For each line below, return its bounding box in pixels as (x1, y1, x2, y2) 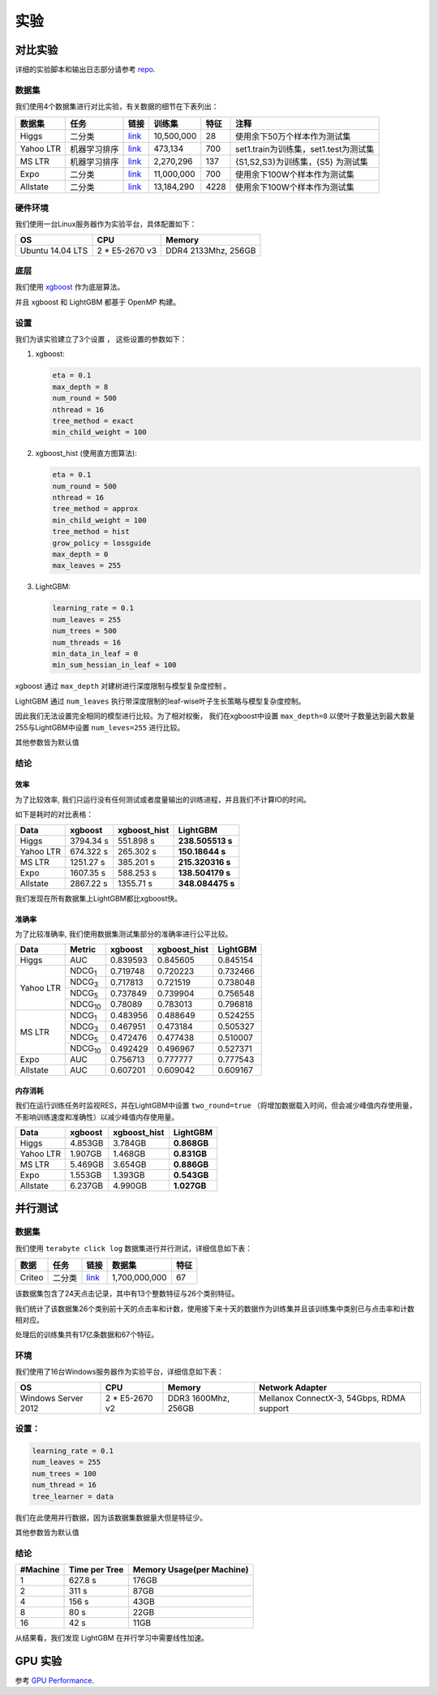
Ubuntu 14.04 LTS (19, 244, 88, 256)
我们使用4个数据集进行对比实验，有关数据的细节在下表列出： (15, 101, 219, 111)
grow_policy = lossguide (52, 538, 152, 548)
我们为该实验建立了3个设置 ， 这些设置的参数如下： (15, 334, 187, 344)
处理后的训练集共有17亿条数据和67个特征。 (15, 1330, 159, 1340)
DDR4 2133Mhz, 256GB (165, 244, 256, 256)
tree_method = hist (52, 527, 130, 536)
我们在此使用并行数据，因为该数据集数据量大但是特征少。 (15, 1512, 207, 1522)
